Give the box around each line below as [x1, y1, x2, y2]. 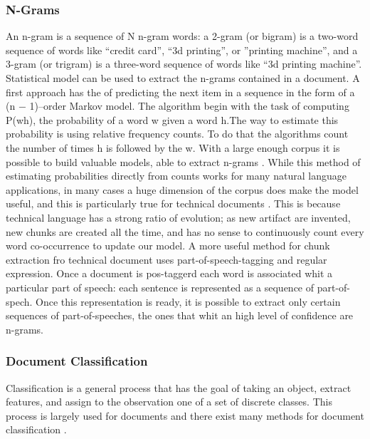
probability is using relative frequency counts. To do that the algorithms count [6, 126, 349, 141]
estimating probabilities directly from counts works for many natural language [6, 168, 347, 183]
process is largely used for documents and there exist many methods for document [6, 408, 364, 423]
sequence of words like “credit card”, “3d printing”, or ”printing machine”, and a [6, 42, 358, 57]
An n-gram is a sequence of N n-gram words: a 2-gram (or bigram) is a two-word [6, 29, 359, 43]
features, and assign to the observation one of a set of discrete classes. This [6, 394, 332, 409]
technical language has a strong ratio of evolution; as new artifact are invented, [6, 210, 351, 224]
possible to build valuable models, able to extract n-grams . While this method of [6, 154, 361, 169]
